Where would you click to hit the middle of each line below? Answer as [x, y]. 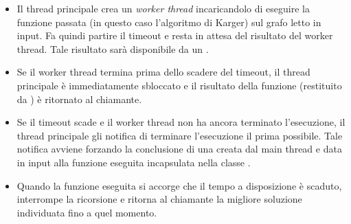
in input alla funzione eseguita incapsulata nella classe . [134, 162]
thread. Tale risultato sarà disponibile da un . [113, 48]
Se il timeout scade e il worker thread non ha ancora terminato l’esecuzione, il [181, 122]
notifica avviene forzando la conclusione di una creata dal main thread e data [179, 149]
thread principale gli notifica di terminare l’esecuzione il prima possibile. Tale [180, 135]
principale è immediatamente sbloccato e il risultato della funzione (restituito [179, 85]
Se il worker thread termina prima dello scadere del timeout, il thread [163, 72]
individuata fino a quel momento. [87, 212]
